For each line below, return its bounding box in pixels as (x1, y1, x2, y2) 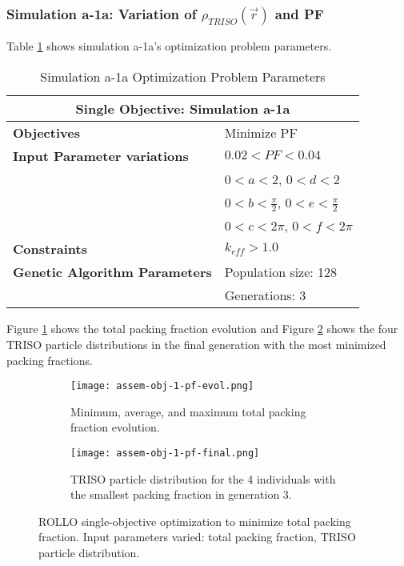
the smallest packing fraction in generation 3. (70, 486, 292, 503)
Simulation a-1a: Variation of (6, 3, 197, 23)
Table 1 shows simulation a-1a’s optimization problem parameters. (6, 38, 332, 54)
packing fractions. (6, 351, 93, 368)
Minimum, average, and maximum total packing (70, 403, 306, 419)
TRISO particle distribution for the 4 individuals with (70, 470, 336, 487)
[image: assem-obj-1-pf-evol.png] (70, 380, 254, 392)
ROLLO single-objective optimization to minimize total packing (38, 512, 351, 529)
